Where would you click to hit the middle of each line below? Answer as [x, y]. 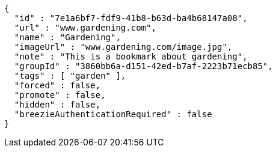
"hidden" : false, [57, 105]
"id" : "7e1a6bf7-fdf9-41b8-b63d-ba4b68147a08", [131, 18]
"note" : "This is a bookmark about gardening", [131, 56]
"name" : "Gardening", [67, 37]
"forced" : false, [57, 85]
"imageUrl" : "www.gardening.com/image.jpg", [123, 47]
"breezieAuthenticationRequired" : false [113, 114]
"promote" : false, [60, 95]
